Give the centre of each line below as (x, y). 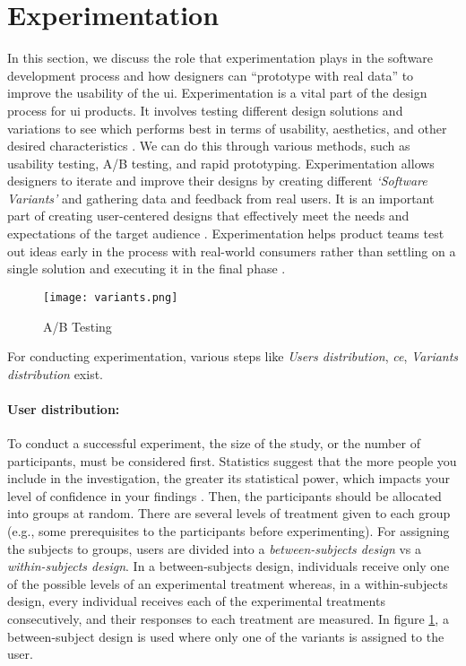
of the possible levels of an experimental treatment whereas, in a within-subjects (228, 583)
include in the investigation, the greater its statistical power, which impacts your (229, 478)
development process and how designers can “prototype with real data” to (211, 75)
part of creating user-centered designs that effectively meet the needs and (208, 216)
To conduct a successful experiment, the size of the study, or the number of (214, 443)
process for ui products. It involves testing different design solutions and (205, 110)
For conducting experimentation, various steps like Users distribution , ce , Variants (233, 356)
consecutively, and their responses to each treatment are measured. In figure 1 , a (228, 619)
